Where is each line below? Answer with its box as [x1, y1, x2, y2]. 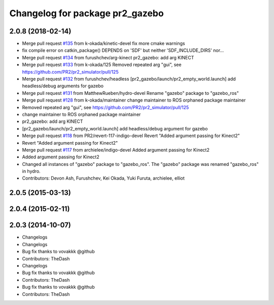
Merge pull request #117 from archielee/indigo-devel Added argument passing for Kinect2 [22, 147, 210, 153]
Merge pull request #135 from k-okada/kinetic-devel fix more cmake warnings [22, 41, 185, 47]
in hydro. [22, 168, 41, 175]
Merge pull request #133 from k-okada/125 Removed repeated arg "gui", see [22, 61, 182, 68]
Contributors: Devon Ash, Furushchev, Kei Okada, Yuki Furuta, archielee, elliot [22, 175, 185, 181]
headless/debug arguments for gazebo [22, 83, 104, 89]
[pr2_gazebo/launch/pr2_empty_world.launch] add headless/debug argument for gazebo [22, 125, 208, 131]
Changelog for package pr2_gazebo [9, 8, 164, 19]
